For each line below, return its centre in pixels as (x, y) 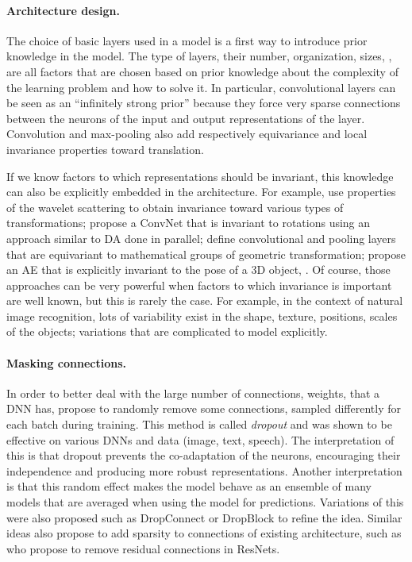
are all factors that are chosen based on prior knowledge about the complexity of (202, 71)
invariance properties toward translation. (105, 149)
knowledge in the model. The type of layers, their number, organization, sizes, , (199, 56)
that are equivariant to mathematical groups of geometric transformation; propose (206, 254)
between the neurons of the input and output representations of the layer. (186, 118)
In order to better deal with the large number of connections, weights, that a (193, 393)
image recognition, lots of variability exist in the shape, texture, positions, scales (202, 316)
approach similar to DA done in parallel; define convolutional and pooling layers (201, 238)
